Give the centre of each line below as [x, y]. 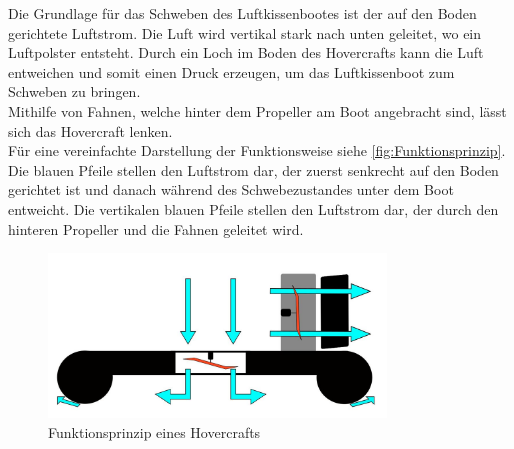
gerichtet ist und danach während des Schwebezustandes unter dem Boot [231, 189]
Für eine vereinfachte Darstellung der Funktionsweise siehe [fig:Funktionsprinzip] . [257, 150]
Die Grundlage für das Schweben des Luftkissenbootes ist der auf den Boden [242, 13]
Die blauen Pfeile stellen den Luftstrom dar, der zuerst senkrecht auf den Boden [253, 169]
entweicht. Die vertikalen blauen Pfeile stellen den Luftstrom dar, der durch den [253, 208]
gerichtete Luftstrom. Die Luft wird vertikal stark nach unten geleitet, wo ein [245, 32]
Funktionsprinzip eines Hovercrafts [154, 431]
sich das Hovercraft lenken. [90, 130]
